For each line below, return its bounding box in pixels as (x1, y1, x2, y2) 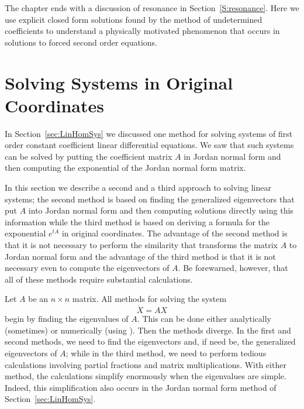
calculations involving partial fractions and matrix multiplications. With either (5, 358, 286, 370)
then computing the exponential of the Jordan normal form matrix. (5, 161, 246, 174)
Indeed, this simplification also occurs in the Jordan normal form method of (5, 381, 277, 393)
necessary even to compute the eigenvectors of (5, 262, 170, 274)
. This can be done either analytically (137, 312, 272, 325)
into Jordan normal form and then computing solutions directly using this (28, 204, 293, 216)
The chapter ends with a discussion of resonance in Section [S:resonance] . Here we (5, 2, 299, 13)
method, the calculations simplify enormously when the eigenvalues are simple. (5, 370, 286, 382)
